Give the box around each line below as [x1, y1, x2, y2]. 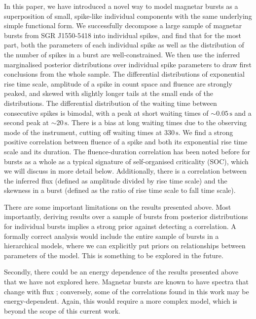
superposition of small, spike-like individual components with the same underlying [4, 10, 252, 21]
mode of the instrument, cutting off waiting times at [4, 127, 162, 137]
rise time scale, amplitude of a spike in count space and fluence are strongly [4, 78, 232, 89]
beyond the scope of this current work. [4, 305, 120, 316]
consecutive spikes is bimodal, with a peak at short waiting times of [4, 107, 209, 118]
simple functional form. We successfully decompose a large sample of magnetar [4, 20, 242, 31]
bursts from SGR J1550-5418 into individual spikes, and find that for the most [4, 30, 241, 40]
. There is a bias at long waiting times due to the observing [67, 117, 247, 128]
